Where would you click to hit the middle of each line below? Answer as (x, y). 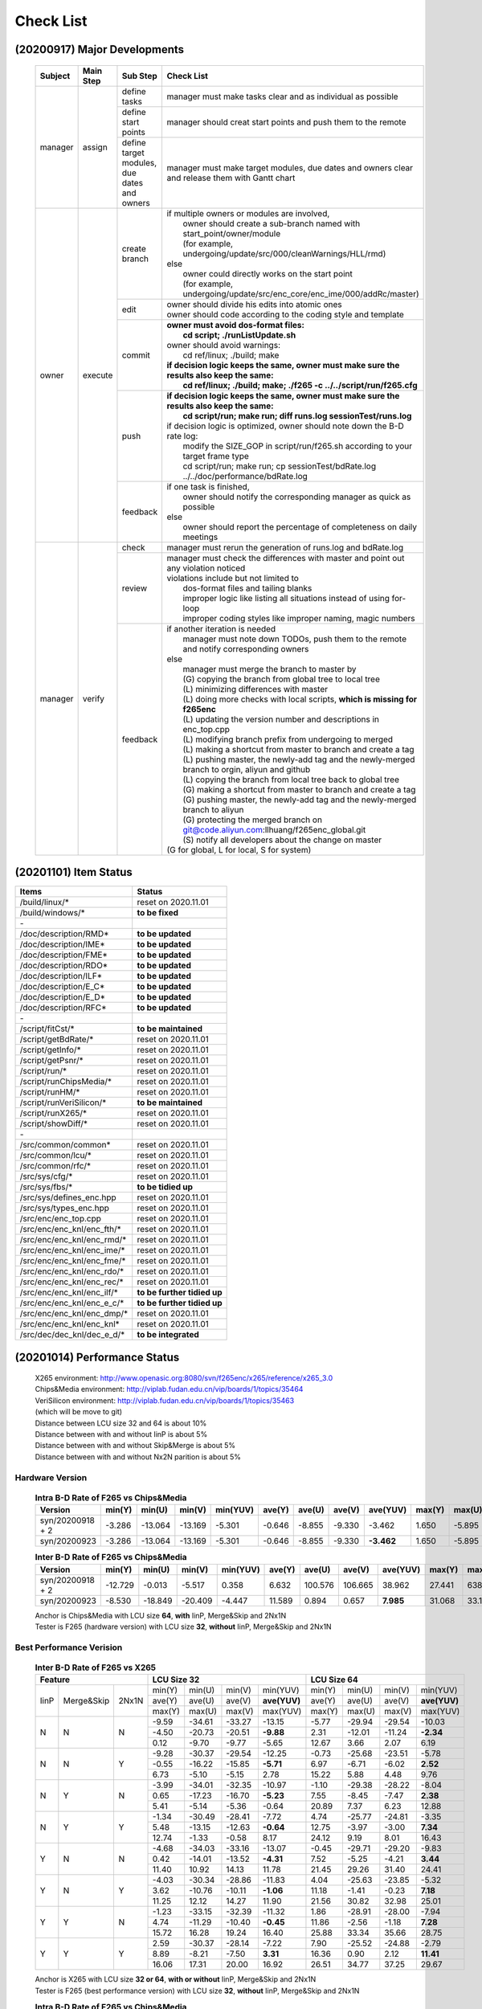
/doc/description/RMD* (64, 934)
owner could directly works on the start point (268, 273)
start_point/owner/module (232, 233)
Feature (55, 1680)
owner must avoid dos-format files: (236, 325)
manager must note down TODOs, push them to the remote (295, 639)
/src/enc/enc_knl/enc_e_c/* (72, 1303)
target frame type (216, 456)
